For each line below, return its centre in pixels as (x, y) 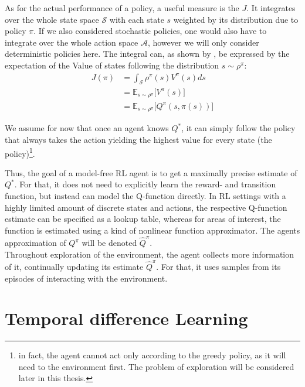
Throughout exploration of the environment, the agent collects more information (150, 254)
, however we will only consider (203, 42)
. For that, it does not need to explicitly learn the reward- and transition (145, 184)
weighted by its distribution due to (236, 19)
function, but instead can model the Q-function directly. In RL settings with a (145, 195)
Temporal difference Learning (126, 318)
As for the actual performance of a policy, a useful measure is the (122, 8)
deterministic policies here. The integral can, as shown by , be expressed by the (147, 54)
